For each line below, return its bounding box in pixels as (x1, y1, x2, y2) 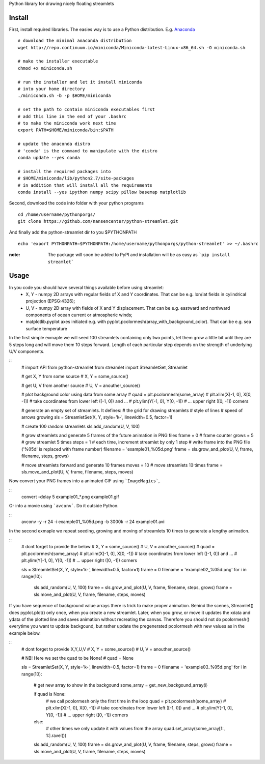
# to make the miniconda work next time (18, 120, 116, 126)
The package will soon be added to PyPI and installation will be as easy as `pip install (48, 252, 230, 258)
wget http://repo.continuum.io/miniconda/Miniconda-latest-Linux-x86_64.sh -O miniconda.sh (18, 45, 245, 50)
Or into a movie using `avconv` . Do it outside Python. (9, 503, 119, 509)
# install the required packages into (18, 169, 111, 174)
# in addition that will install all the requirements (18, 182, 153, 188)
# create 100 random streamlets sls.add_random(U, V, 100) (21, 423, 140, 429)
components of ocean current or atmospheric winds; (26, 312, 132, 318)
